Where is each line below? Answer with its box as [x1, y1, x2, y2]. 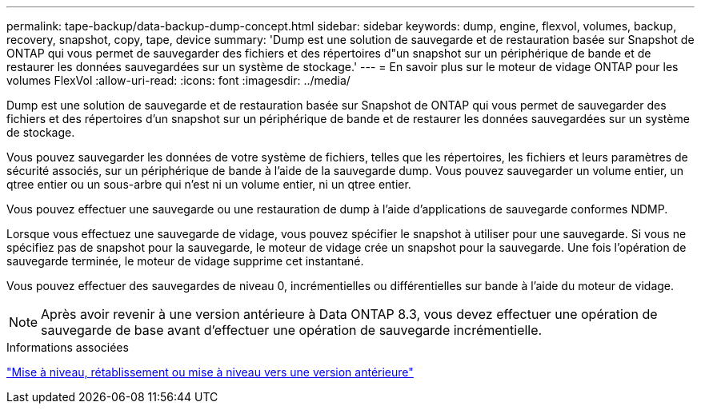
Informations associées [6, 340, 129, 354]
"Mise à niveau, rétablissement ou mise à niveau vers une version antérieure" [6, 365, 414, 379]
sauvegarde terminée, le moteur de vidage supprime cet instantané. [6, 254, 364, 268]
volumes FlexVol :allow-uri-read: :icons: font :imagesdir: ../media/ [6, 74, 350, 87]
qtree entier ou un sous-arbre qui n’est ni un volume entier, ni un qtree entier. [6, 177, 411, 191]
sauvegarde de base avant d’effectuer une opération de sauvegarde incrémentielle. [41, 322, 543, 338]
